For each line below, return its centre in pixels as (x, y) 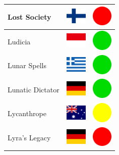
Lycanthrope (27, 113)
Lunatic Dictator (34, 89)
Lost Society (29, 16)
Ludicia (19, 41)
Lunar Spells (27, 65)
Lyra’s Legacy (29, 138)
